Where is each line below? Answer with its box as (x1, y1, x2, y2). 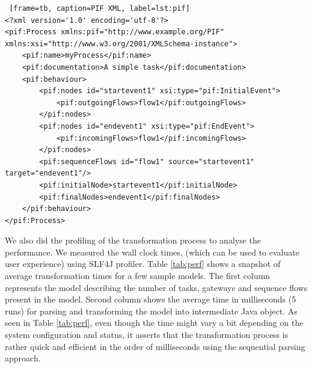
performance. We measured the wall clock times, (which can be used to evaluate (5, 245, 299, 258)
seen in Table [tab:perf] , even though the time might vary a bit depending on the (5, 316, 304, 329)
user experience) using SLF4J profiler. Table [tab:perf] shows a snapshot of (5, 257, 281, 270)
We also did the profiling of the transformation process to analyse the (5, 234, 262, 247)
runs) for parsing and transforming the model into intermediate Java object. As (5, 304, 298, 317)
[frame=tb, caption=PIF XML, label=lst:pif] (9, 4, 190, 13)
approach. (5, 352, 41, 364)
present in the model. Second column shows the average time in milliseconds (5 (5, 293, 296, 305)
